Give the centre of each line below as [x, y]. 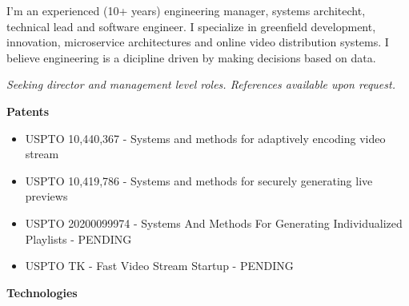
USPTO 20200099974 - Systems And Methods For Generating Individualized [214, 223]
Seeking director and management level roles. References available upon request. [201, 84]
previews [46, 196]
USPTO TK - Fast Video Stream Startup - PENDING [159, 266]
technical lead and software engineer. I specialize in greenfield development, [191, 26]
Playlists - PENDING [78, 238]
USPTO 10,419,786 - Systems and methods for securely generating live [199, 180]
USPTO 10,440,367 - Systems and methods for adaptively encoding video [205, 138]
